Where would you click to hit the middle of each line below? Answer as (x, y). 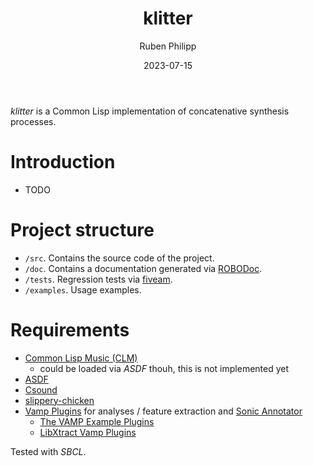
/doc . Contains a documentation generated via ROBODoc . (143, 268)
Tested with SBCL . (48, 451)
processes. (33, 121)
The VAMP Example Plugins (97, 421)
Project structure (82, 230)
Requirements (70, 330)
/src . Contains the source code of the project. (119, 258)
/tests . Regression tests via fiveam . (98, 279)
